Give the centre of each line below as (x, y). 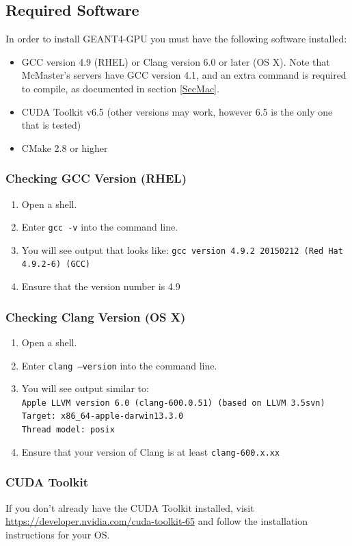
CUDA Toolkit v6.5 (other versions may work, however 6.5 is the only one (177, 111)
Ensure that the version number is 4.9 (101, 286)
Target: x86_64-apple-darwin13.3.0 (103, 416)
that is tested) (51, 125)
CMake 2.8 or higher (65, 147)
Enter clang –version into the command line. (119, 365)
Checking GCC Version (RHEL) (96, 178)
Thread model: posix (68, 430)
